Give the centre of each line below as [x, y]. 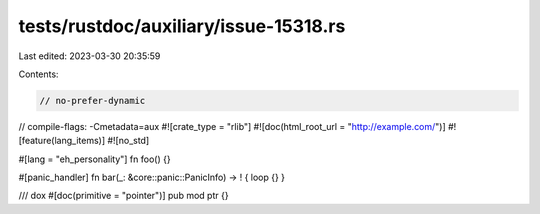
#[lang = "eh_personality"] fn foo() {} [94, 159]
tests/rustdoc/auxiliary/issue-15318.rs [182, 26]
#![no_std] [128, 141]
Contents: [38, 74]
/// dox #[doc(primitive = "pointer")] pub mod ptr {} [123, 196]
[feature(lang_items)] [62, 141]
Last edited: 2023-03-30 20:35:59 [89, 56]
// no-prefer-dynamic [92, 100]
